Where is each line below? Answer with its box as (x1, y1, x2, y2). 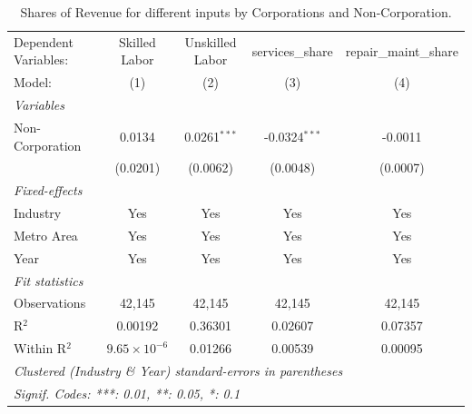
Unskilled (184, 32, 237, 51)
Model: (14, 73, 53, 92)
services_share (251, 41, 333, 60)
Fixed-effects (14, 181, 83, 200)
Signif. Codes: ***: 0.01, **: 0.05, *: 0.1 (14, 383, 241, 402)
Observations (14, 293, 86, 312)
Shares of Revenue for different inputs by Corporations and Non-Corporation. (20, 3, 452, 21)
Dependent (14, 32, 74, 51)
